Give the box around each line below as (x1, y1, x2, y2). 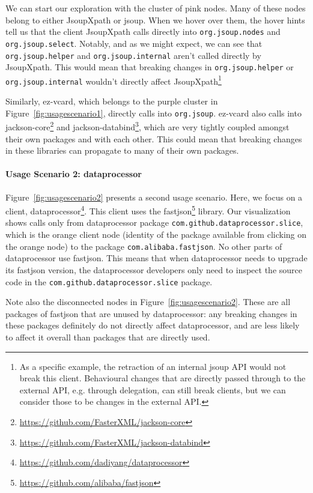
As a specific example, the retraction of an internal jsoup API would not (19, 360, 287, 372)
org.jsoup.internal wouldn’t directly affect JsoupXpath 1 (5, 73, 222, 87)
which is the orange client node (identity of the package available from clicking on (5, 228, 307, 241)
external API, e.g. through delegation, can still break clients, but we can (19, 383, 286, 396)
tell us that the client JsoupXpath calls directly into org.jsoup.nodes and (5, 25, 281, 38)
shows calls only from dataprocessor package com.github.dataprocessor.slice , (5, 216, 303, 229)
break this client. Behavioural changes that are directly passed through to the (19, 372, 306, 384)
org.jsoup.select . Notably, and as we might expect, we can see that (5, 37, 263, 49)
